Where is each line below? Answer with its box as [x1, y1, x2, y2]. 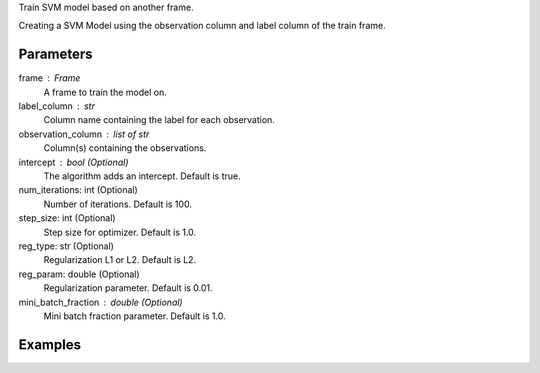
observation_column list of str [18, 128, 150, 140]
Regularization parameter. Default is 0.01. [43, 282, 214, 294]
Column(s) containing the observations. [43, 142, 207, 154]
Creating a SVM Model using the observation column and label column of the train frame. [18, 20, 386, 32]
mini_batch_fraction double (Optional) [18, 296, 184, 308]
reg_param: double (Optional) [18, 268, 140, 280]
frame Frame [18, 72, 81, 84]
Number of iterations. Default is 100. [43, 198, 192, 210]
